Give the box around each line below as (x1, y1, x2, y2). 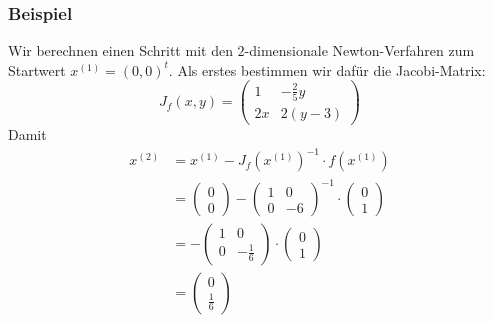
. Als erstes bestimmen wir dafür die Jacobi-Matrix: (168, 59, 486, 80)
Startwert (8, 59, 66, 80)
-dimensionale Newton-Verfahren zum (244, 40, 475, 61)
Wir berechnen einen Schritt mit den (8, 40, 233, 61)
